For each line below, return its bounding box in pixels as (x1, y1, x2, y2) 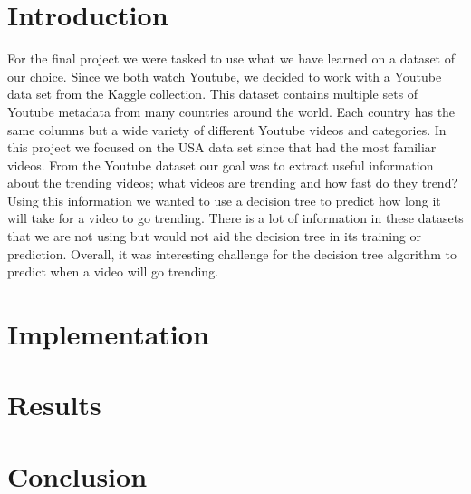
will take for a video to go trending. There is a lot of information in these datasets (7, 208, 464, 228)
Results (7, 386, 101, 423)
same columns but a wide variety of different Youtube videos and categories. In (7, 120, 447, 139)
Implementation (7, 315, 209, 353)
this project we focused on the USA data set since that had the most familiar (7, 138, 437, 157)
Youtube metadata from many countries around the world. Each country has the (7, 102, 456, 121)
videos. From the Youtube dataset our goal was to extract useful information (7, 155, 434, 174)
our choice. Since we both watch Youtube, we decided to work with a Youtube (7, 66, 442, 85)
